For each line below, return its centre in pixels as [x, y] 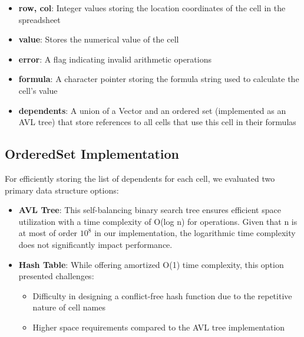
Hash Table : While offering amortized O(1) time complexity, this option [151, 264]
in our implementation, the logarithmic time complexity [195, 233]
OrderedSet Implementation [92, 154]
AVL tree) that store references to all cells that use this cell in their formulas [157, 122]
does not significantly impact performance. [95, 244]
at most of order [48, 233]
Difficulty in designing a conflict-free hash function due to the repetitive [162, 295]
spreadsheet [39, 19]
